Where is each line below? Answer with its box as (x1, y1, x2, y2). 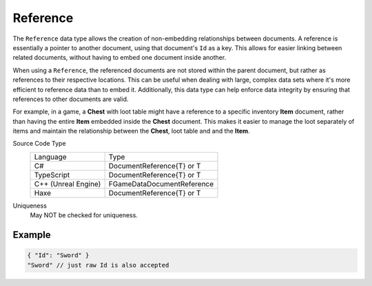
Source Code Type (12, 140, 66, 148)
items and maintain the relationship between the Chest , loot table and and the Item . (12, 127, 251, 135)
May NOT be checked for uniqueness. (30, 211, 138, 219)
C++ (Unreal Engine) (34, 179, 101, 188)
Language (34, 152, 67, 162)
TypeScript (34, 170, 70, 179)
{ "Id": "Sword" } (27, 252, 90, 259)
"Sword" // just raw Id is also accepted (27, 261, 169, 269)
